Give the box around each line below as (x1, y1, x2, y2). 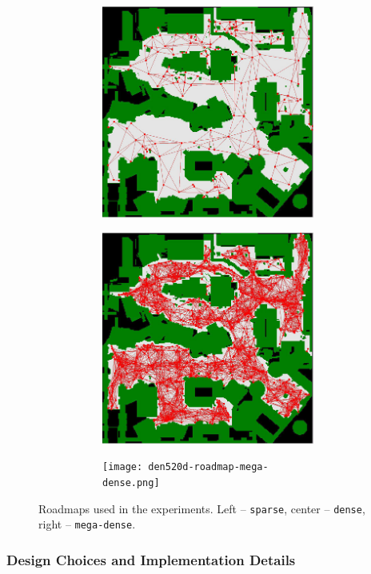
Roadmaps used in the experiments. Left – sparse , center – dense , (38, 500, 365, 516)
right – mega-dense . (38, 516, 136, 532)
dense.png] (102, 476, 160, 488)
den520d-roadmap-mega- (148, 461, 269, 473)
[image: (102, 461, 143, 473)
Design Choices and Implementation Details (6, 549, 296, 569)
